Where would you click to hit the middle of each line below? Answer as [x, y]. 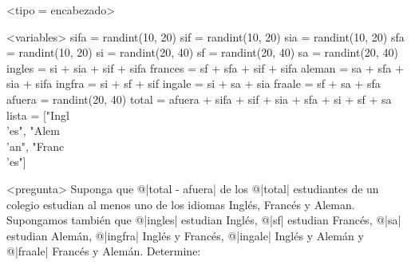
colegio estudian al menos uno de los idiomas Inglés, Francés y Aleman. [181, 204]
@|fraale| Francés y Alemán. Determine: [104, 251]
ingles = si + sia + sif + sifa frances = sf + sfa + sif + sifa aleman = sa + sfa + [205, 67]
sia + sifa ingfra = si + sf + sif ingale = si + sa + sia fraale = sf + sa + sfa [194, 83]
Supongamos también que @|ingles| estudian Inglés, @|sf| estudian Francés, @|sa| [204, 220]
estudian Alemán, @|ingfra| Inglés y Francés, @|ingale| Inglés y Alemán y [185, 235]
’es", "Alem [33, 131]
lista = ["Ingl [38, 115]
